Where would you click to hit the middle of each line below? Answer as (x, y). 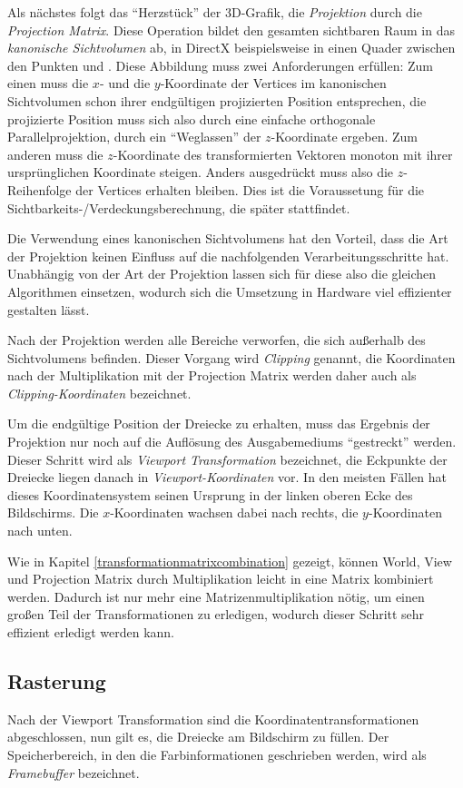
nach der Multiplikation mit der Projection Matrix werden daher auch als (212, 375)
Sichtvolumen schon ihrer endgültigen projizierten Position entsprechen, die (217, 100)
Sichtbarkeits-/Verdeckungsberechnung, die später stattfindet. (179, 207)
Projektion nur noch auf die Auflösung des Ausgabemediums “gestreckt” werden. (232, 442)
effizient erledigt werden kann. (91, 632)
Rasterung (57, 680)
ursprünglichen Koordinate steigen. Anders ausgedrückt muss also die (201, 172)
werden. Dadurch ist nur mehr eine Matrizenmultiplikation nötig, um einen (216, 596)
